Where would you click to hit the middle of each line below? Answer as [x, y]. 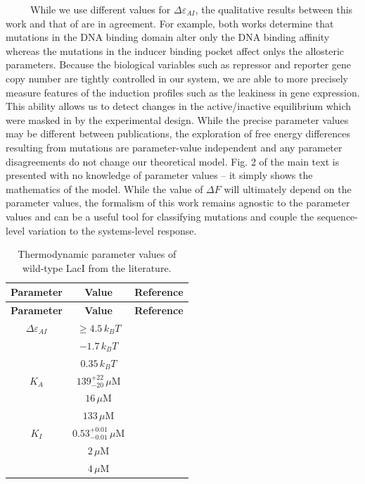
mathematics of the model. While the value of [104, 188]
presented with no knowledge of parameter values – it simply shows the [159, 175]
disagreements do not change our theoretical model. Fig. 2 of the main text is [173, 161]
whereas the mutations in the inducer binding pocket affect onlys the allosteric [175, 50]
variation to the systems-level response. [112, 230]
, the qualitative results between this [274, 9]
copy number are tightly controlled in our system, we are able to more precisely [177, 78]
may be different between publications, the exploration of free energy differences [178, 134]
